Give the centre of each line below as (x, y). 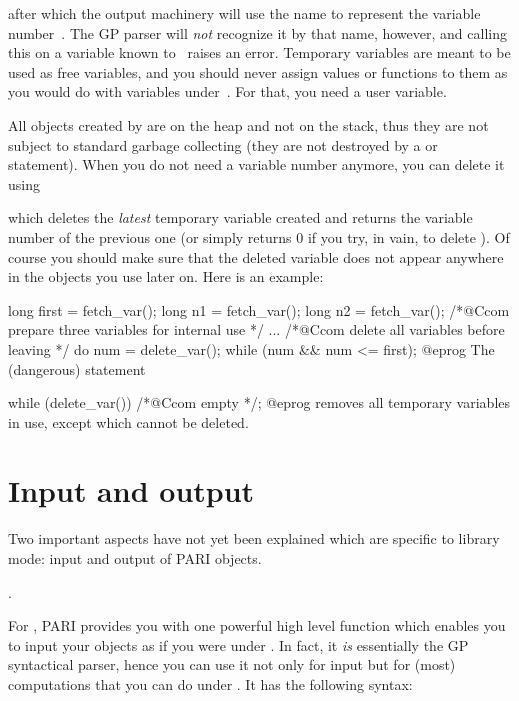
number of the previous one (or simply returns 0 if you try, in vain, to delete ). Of (259, 236)
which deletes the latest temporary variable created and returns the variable (240, 217)
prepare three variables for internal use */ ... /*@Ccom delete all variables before (256, 329)
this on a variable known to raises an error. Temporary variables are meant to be (259, 52)
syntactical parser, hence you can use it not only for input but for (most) (232, 664)
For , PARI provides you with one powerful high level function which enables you (257, 625)
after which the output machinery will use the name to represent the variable (244, 13)
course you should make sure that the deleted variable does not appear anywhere (256, 256)
